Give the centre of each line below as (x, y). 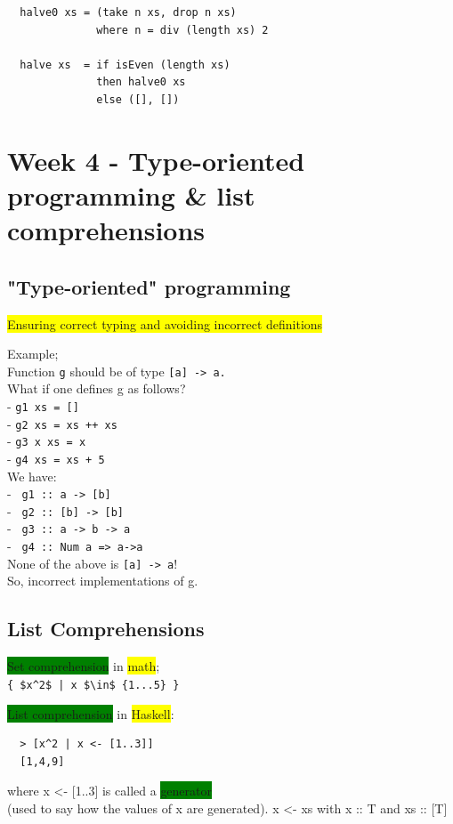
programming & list (131, 194)
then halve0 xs (141, 82)
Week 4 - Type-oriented (156, 160)
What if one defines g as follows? (97, 388)
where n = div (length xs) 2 (182, 30)
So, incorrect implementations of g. (103, 581)
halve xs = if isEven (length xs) (125, 65)
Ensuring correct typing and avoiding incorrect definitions (165, 323)
